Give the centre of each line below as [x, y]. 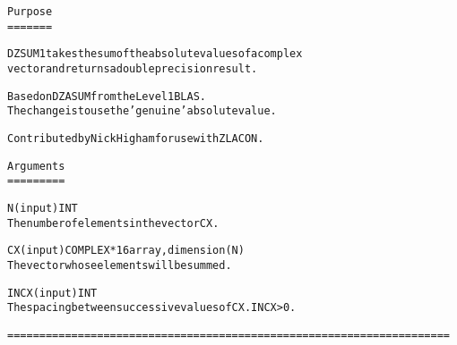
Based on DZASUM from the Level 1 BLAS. [107, 96]
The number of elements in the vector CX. [113, 223]
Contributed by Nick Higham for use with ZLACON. [136, 138]
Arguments [36, 166]
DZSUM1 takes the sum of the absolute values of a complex [155, 54]
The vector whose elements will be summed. [120, 265]
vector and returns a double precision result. [133, 68]
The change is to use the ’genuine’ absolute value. [142, 111]
